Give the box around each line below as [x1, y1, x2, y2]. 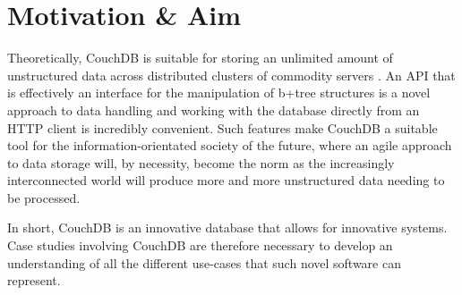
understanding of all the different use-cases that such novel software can [7, 253, 401, 272]
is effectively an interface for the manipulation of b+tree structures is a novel [7, 83, 431, 102]
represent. [7, 271, 61, 290]
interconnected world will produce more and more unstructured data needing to [7, 171, 445, 190]
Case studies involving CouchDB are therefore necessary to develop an [7, 236, 393, 255]
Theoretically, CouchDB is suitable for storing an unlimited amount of [7, 48, 393, 67]
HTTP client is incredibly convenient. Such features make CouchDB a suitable [7, 118, 438, 137]
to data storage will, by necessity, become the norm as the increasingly [7, 153, 395, 172]
